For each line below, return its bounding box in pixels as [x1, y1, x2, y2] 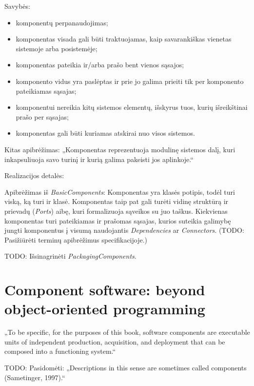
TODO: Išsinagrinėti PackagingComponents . [4, 251, 137, 261]
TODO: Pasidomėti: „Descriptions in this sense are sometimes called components [4, 362, 247, 372]
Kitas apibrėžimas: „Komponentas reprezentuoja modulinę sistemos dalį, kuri [4, 144, 235, 154]
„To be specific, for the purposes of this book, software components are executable [4, 327, 250, 337]
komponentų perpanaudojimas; [16, 17, 108, 27]
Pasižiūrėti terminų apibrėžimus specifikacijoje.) [4, 234, 148, 244]
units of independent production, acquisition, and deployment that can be [4, 336, 225, 346]
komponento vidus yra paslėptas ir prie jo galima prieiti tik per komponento [16, 76, 244, 86]
